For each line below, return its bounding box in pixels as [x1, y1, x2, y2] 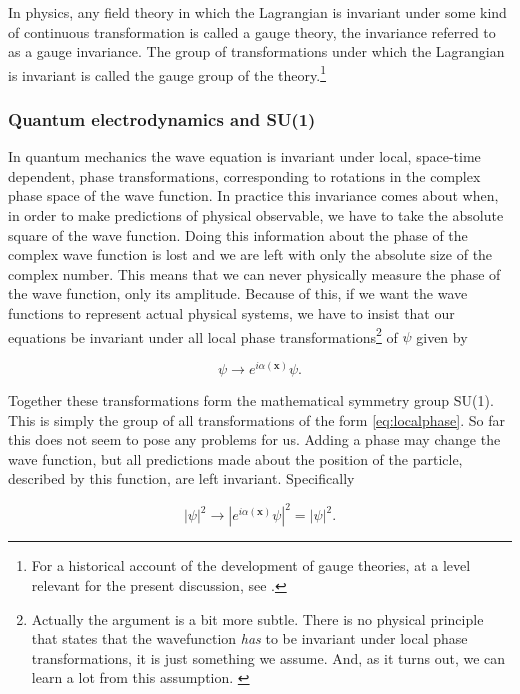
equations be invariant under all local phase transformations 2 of [8, 323, 398, 347]
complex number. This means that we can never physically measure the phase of [8, 263, 501, 284]
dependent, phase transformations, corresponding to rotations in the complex [8, 165, 481, 186]
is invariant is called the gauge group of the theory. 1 [8, 61, 327, 85]
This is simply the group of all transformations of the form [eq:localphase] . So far [8, 409, 505, 430]
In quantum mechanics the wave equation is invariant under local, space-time [8, 146, 481, 167]
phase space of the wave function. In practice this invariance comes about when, [8, 185, 499, 206]
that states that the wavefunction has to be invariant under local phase [31, 628, 468, 649]
